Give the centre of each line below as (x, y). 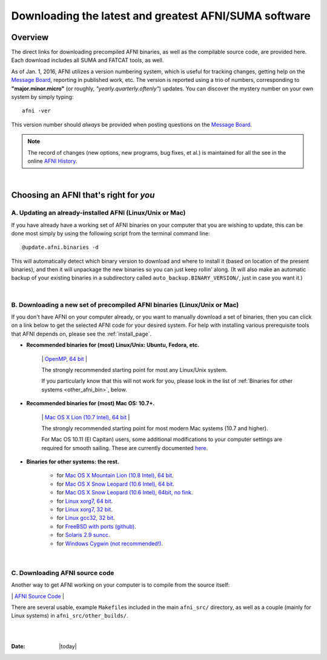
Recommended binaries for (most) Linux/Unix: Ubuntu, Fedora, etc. (113, 345)
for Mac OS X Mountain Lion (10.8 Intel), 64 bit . (115, 476)
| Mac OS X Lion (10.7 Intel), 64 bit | (86, 417)
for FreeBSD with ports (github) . (96, 526)
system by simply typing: (42, 97)
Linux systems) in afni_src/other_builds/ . (70, 616)
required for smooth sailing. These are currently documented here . (125, 448)
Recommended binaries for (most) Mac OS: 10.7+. (91, 403)
